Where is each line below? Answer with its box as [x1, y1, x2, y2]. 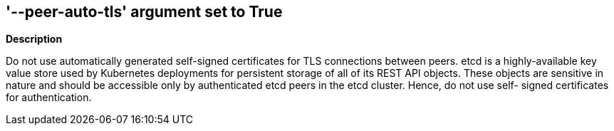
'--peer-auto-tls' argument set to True [6, 3, 283, 21]
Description [6, 33, 63, 46]
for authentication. [6, 91, 92, 104]
